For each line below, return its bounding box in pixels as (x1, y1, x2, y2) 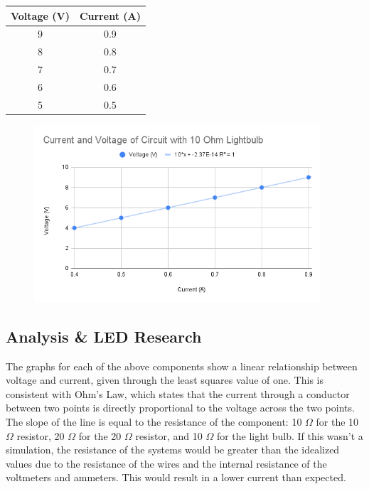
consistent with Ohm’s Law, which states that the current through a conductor (6, 386, 350, 401)
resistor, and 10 (135, 428, 203, 443)
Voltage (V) (11, 8, 70, 23)
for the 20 (78, 428, 122, 443)
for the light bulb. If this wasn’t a (216, 428, 363, 443)
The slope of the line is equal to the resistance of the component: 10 (6, 414, 302, 429)
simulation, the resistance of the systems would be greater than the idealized (6, 442, 340, 457)
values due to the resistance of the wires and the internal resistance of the (6, 456, 327, 471)
